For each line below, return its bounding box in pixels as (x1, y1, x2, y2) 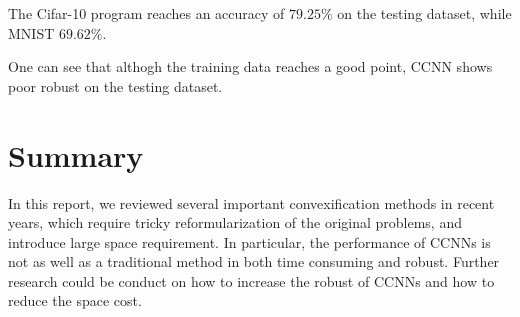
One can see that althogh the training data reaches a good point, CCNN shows (8, 56, 493, 77)
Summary (8, 134, 144, 175)
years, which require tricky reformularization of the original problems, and (8, 212, 462, 233)
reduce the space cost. (8, 290, 142, 311)
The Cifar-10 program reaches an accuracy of (8, 3, 285, 23)
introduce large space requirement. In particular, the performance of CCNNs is (8, 231, 491, 252)
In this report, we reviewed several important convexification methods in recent (8, 192, 495, 213)
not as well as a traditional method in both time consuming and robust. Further (8, 251, 500, 272)
